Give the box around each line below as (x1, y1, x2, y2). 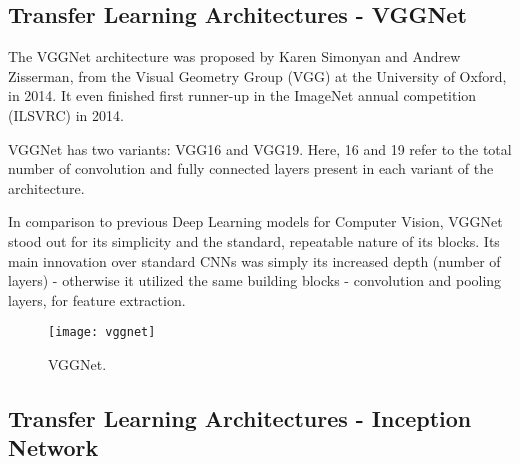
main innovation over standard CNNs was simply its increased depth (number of (8, 250, 501, 271)
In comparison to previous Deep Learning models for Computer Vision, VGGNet (8, 211, 503, 232)
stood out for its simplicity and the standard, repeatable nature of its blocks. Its (8, 230, 500, 251)
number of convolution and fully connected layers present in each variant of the (8, 158, 494, 179)
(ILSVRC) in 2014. (8, 104, 124, 125)
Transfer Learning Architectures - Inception (8, 402, 472, 433)
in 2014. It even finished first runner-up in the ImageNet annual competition (8, 85, 477, 106)
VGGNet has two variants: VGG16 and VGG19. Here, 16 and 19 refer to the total (8, 138, 512, 159)
